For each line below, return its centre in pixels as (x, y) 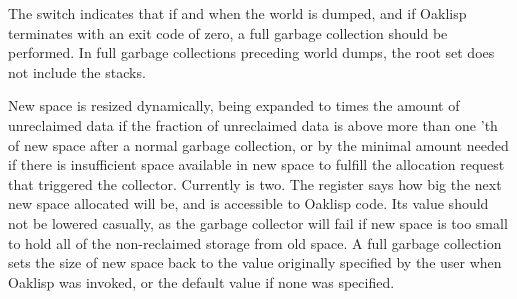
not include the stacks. (77, 71)
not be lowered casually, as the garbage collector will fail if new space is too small (258, 222)
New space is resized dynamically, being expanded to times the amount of (234, 105)
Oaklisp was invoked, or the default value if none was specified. (201, 281)
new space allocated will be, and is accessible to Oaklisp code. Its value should (248, 203)
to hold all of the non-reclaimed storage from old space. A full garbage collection (255, 242)
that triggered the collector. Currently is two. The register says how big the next (255, 183)
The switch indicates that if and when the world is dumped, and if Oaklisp (237, 13)
